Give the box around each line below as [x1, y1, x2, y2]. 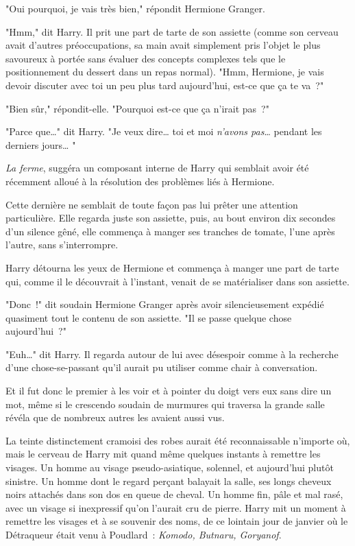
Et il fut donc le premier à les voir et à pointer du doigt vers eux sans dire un [5, 383, 332, 398]
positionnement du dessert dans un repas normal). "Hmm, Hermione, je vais [5, 64, 324, 79]
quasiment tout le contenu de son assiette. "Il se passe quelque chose [5, 310, 292, 324]
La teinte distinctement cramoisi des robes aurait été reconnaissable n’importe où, [5, 433, 350, 447]
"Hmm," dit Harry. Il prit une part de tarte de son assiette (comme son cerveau [5, 24, 339, 38]
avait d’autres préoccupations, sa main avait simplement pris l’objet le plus [5, 38, 321, 52]
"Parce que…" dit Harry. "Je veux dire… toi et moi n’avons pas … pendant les [5, 124, 322, 139]
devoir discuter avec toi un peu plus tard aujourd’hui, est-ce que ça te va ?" [5, 78, 324, 92]
